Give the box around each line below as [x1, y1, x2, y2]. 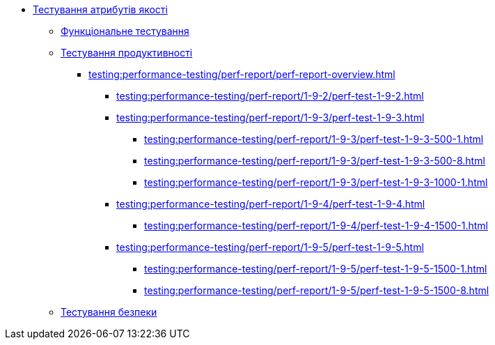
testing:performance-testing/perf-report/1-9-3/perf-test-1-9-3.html [116, 112, 425, 123]
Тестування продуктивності [61, 47, 193, 59]
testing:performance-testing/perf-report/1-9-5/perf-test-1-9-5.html [116, 241, 424, 253]
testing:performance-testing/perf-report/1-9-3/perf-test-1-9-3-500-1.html [144, 133, 484, 145]
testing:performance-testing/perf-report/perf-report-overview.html [88, 68, 395, 80]
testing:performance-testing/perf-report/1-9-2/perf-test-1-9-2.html [116, 90, 424, 102]
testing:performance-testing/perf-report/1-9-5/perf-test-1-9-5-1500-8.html [144, 284, 489, 296]
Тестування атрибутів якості [33, 3, 168, 15]
